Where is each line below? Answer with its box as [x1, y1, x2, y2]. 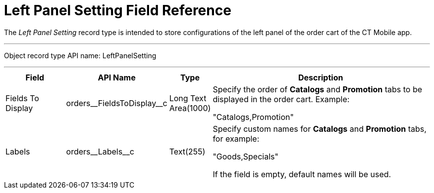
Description [298, 72, 343, 82]
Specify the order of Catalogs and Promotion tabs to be [213, 84, 423, 94]
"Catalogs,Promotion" [213, 112, 294, 122]
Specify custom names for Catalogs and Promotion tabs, [213, 123, 427, 134]
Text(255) [169, 146, 206, 156]
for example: [213, 133, 260, 144]
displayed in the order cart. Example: [213, 94, 350, 104]
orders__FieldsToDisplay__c [66, 98, 167, 108]
